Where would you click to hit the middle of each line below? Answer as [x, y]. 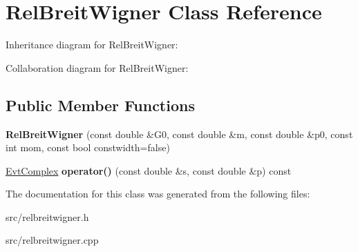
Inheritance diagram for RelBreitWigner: [92, 45]
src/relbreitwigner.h [47, 216]
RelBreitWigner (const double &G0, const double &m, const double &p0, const [179, 134]
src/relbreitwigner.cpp [52, 240]
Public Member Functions [100, 105]
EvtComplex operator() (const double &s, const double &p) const [149, 170]
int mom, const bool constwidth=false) [88, 147]
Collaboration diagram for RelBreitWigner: [97, 67]
